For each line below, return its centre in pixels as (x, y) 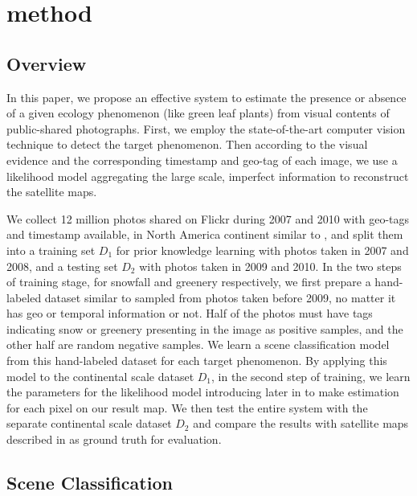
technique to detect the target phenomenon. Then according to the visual (187, 144)
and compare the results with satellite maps (301, 423)
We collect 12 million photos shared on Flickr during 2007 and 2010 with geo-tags (208, 218)
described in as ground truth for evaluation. (114, 439)
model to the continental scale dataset (100, 376)
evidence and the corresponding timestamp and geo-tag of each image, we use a (202, 160)
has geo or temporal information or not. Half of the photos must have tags (190, 313)
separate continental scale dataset (89, 423)
